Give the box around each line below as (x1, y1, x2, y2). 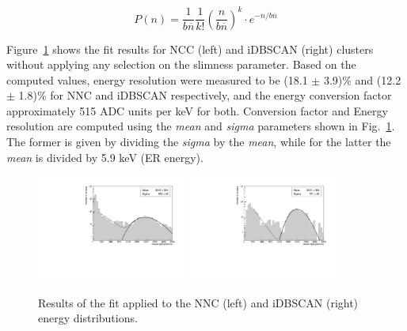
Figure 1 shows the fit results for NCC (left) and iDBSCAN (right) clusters (6, 40, 374, 57)
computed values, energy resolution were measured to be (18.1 (6, 71, 308, 88)
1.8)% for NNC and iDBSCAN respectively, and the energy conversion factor (18, 87, 392, 103)
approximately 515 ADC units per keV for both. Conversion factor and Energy (6, 102, 388, 118)
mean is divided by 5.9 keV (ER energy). (6, 149, 203, 165)
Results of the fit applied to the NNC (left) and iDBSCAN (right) (38, 294, 359, 310)
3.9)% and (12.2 (323, 71, 401, 88)
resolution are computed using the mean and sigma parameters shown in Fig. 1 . (6, 118, 395, 134)
